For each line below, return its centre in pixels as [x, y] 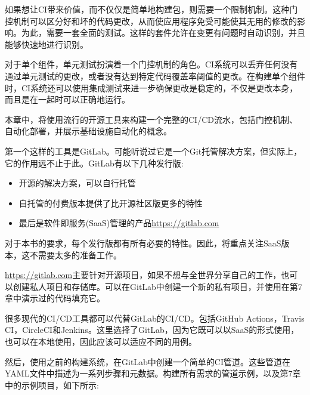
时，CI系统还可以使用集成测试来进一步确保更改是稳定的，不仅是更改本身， [151, 87]
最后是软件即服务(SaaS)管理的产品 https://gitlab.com [119, 223]
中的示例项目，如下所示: [52, 385]
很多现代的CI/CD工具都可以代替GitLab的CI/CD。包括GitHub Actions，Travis [155, 318]
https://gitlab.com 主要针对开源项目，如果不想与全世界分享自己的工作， [143, 275]
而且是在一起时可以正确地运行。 [67, 99]
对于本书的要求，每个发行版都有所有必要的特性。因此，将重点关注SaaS [143, 243]
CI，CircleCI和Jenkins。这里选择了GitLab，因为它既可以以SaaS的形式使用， [152, 330]
